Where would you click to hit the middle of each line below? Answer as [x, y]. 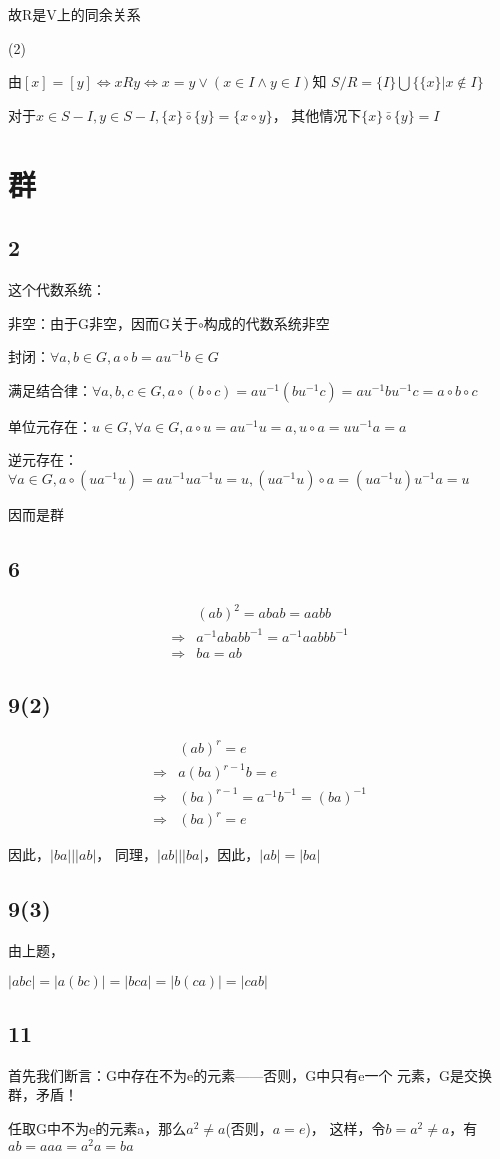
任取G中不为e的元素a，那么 [97, 1127]
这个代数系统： [57, 288]
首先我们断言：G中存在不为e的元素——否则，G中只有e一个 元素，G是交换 [250, 1074]
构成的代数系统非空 [266, 322]
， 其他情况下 [317, 114]
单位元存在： [50, 425]
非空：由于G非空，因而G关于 [103, 322]
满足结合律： [50, 389]
